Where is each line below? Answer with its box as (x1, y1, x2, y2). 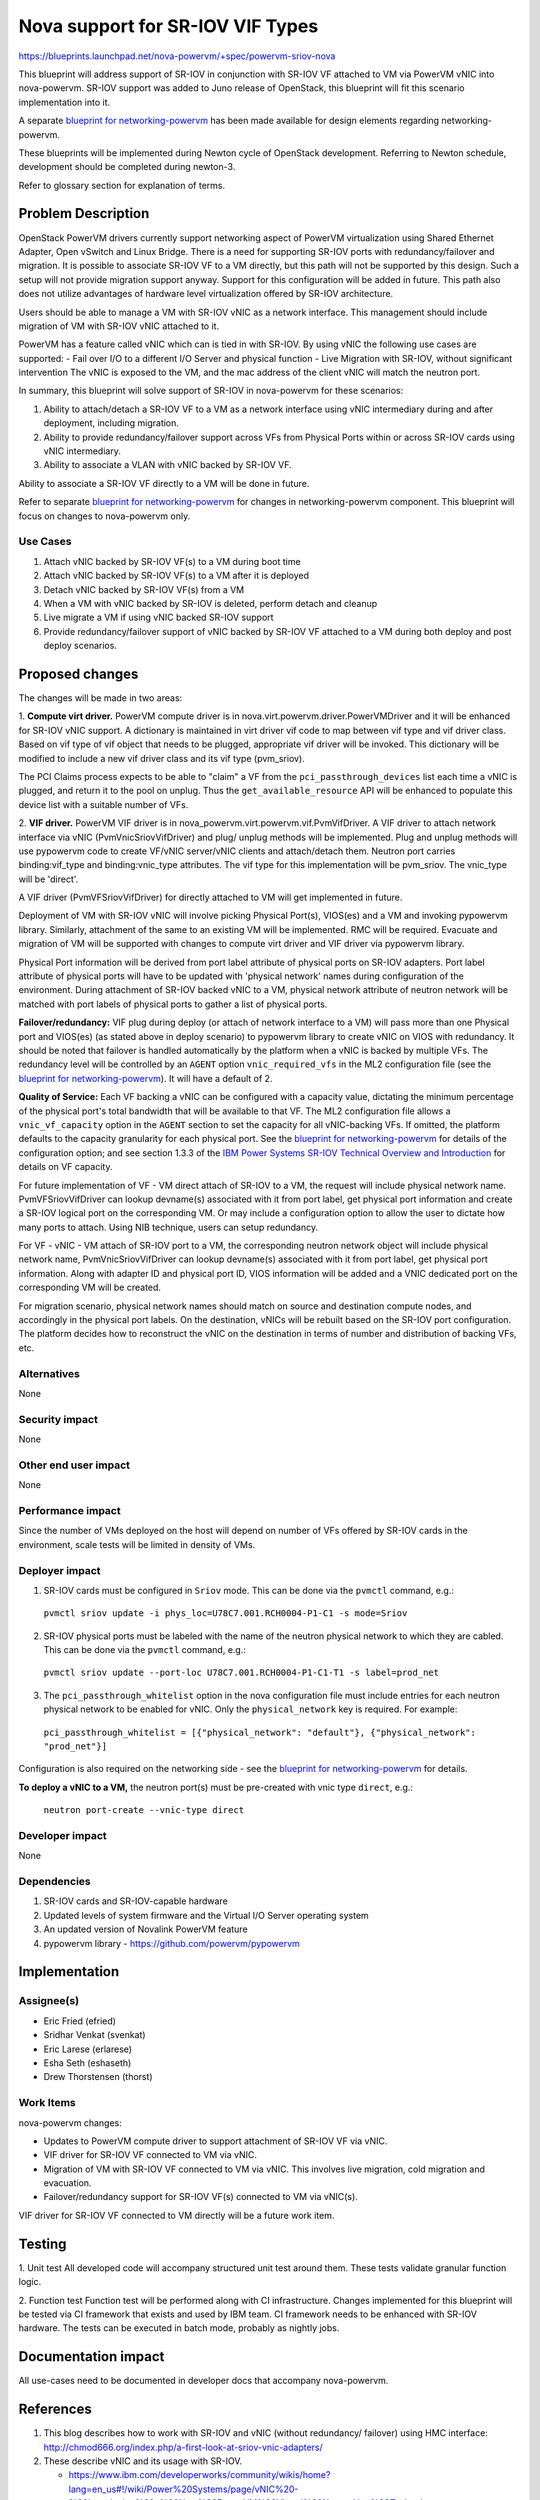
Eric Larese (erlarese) (43, 2043, 133, 2055)
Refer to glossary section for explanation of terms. (18, 179, 226, 191)
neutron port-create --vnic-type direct (43, 1805, 245, 1816)
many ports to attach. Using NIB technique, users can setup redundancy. (18, 1221, 319, 1233)
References (18, 2401, 92, 2418)
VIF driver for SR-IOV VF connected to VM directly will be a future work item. (18, 2209, 335, 2221)
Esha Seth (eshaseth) (43, 2056, 132, 2069)
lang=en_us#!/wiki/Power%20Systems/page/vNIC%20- (68, 2483, 299, 2495)
